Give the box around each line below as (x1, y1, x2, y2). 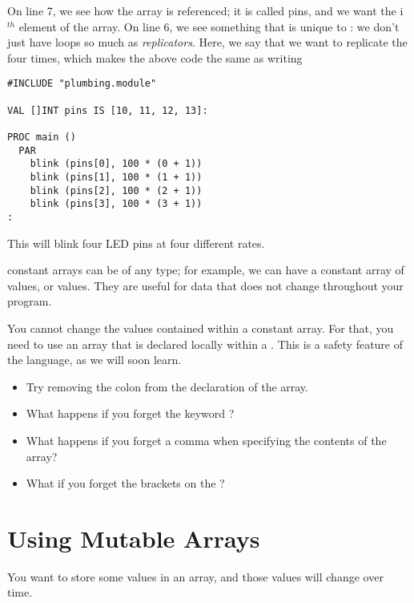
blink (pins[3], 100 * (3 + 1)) (30, 198, 203, 210)
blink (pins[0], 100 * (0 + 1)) (30, 158, 203, 170)
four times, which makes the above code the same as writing (7, 49, 303, 66)
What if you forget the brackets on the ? (26, 475, 225, 492)
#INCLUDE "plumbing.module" (7, 78, 157, 90)
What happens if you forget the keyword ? (26, 405, 235, 422)
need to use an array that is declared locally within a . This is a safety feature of (7, 335, 404, 352)
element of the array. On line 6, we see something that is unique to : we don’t (18, 18, 400, 34)
